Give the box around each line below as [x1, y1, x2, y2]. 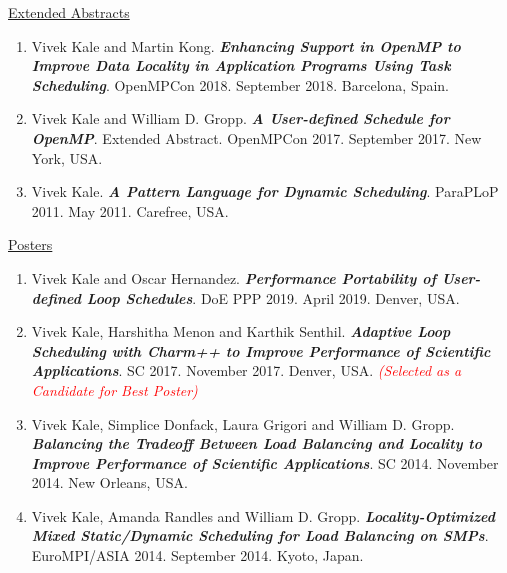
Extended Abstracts [8, 2, 130, 22]
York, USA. [31, 147, 103, 168]
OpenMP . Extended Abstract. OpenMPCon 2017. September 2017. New [31, 127, 482, 148]
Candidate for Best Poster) [31, 379, 198, 400]
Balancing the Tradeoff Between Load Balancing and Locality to [31, 433, 483, 454]
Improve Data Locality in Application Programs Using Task [31, 55, 451, 76]
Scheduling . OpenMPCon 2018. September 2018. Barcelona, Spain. [31, 74, 450, 95]
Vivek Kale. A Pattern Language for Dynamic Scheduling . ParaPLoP [31, 181, 499, 202]
